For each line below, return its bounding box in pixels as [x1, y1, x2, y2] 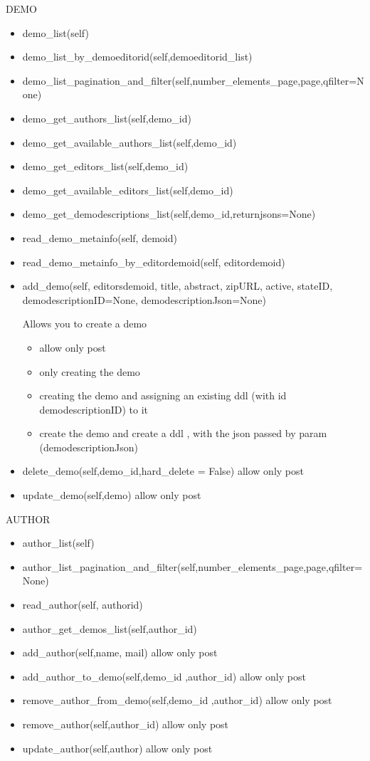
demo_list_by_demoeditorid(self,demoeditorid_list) [22, 49, 253, 64]
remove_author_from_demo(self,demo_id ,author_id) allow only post [22, 693, 332, 708]
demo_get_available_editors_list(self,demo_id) [22, 182, 233, 197]
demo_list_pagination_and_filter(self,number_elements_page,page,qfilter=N [22, 73, 364, 88]
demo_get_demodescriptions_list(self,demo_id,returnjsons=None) [22, 206, 316, 221]
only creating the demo [39, 364, 140, 379]
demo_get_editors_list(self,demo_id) [22, 159, 189, 174]
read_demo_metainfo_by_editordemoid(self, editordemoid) [22, 254, 285, 269]
